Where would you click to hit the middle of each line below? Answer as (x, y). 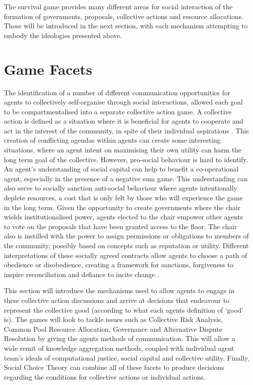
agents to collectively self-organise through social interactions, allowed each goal (123, 102)
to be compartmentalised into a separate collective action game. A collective (118, 111)
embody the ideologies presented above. (63, 35)
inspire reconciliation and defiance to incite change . (82, 274)
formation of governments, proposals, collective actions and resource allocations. (124, 16)
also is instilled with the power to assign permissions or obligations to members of (126, 236)
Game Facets (48, 69)
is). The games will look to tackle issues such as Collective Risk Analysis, (114, 319)
